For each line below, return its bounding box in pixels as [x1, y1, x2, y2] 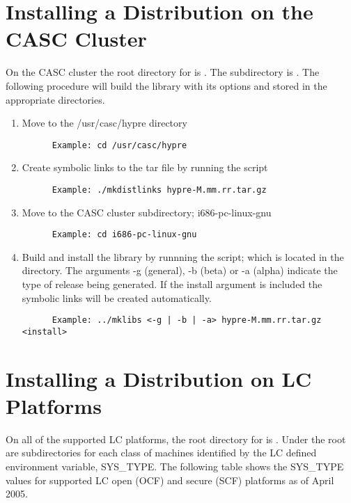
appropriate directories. [6, 92, 105, 106]
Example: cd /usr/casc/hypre [52, 140, 187, 150]
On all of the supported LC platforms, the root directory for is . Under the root [6, 431, 346, 446]
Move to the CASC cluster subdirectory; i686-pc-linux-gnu [22, 205, 272, 219]
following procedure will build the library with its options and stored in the [6, 78, 327, 93]
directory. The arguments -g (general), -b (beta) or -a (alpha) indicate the [22, 263, 338, 278]
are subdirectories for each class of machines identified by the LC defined [6, 445, 317, 460]
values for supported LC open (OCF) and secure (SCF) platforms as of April [6, 472, 334, 487]
